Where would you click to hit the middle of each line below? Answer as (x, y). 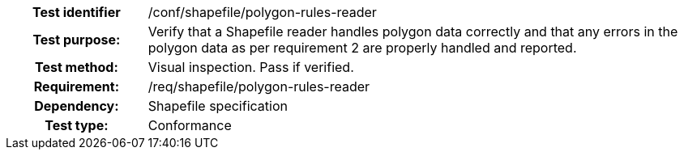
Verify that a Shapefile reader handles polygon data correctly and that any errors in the (413, 32)
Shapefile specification (218, 106)
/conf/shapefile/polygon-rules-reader (262, 12)
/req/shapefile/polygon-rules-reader (259, 86)
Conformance (190, 125)
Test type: (77, 125)
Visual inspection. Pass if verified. (251, 67)
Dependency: (77, 106)
